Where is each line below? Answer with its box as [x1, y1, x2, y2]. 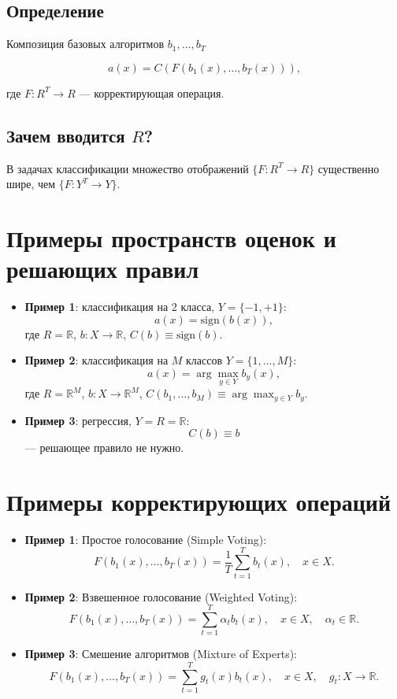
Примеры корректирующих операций [6, 485, 391, 517]
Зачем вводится [6, 123, 125, 147]
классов [186, 352, 223, 368]
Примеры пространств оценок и [6, 221, 336, 253]
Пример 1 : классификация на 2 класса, [24, 298, 215, 315]
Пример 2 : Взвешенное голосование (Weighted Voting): [24, 588, 298, 605]
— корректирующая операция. [79, 84, 224, 101]
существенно [317, 160, 380, 176]
